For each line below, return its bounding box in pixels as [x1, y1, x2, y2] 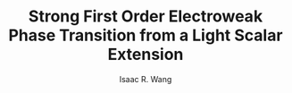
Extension [107, 45, 184, 64]
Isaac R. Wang [119, 73, 172, 84]
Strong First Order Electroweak [28, 6, 263, 27]
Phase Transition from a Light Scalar [8, 25, 283, 46]
